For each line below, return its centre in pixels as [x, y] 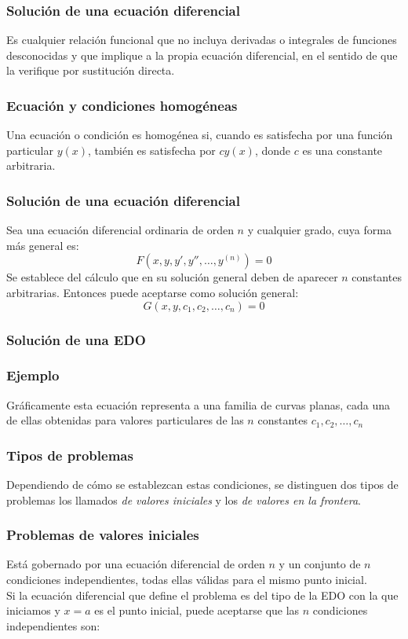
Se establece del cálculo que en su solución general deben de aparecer [172, 277]
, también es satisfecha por [152, 150]
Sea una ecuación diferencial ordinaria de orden [120, 230]
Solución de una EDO [76, 339]
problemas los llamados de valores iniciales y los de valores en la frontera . [184, 499]
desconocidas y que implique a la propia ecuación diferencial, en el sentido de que [202, 55]
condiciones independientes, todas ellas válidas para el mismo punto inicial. [187, 580]
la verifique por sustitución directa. [91, 70]
